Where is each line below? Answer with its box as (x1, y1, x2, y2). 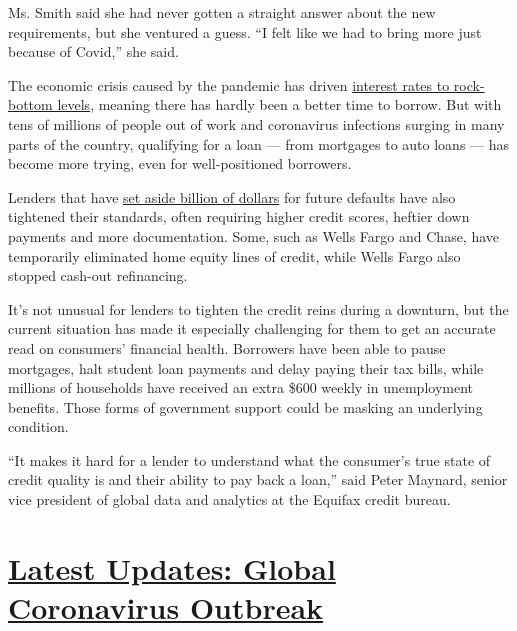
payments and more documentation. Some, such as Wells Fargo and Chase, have (8, 225, 500, 246)
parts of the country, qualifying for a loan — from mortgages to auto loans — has (8, 133, 510, 154)
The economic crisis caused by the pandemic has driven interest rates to (8, 74, 450, 95)
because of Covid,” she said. (8, 41, 179, 62)
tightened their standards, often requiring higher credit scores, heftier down (8, 206, 470, 227)
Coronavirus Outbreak (8, 587, 324, 628)
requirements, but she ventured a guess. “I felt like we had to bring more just (8, 21, 482, 42)
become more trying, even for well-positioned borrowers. (8, 153, 352, 174)
